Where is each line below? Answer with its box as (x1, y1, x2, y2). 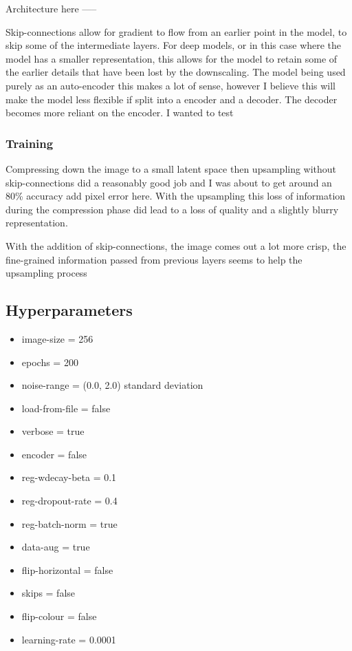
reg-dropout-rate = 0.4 (21, 493, 118, 508)
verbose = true (21, 424, 85, 438)
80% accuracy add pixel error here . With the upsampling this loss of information (5, 189, 346, 203)
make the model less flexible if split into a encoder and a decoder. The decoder (5, 92, 338, 106)
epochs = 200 (21, 354, 78, 369)
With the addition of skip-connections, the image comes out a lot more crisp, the (5, 238, 346, 253)
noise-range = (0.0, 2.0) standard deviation (21, 378, 203, 392)
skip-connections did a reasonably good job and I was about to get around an (5, 175, 332, 189)
